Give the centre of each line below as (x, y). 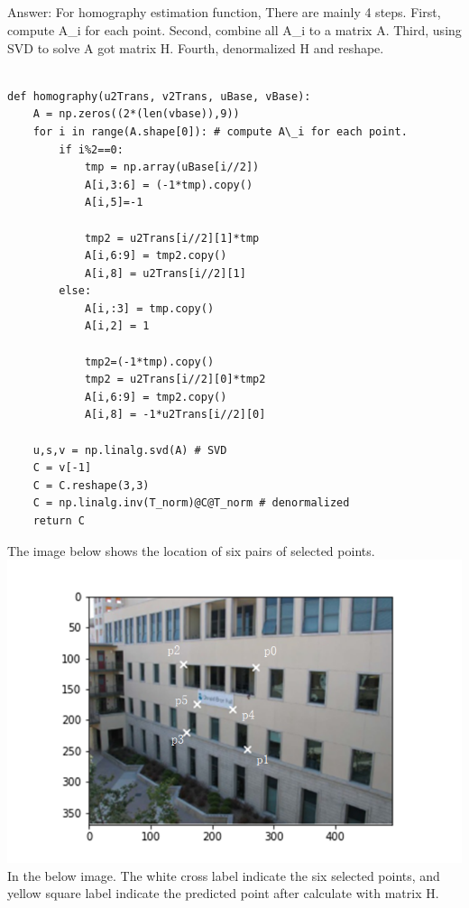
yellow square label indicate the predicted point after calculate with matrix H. (223, 893)
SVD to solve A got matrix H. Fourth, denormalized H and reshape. (196, 47)
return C (59, 521)
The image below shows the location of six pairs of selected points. (191, 550)
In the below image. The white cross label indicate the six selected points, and (224, 875)
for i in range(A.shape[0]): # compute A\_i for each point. (220, 131)
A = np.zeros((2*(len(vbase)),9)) (136, 114)
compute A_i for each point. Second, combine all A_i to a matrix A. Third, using (234, 29)
